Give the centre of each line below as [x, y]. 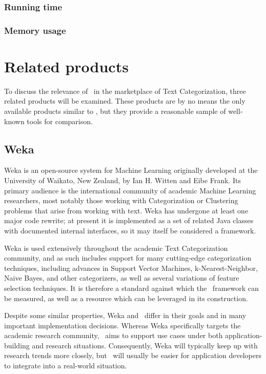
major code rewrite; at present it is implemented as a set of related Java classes [129, 220]
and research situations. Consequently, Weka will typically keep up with [145, 345]
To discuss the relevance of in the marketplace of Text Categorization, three [125, 91]
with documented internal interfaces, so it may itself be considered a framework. [130, 230]
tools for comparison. [60, 121]
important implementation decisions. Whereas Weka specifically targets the [122, 325]
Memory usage [35, 30]
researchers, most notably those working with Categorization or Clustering [121, 200]
